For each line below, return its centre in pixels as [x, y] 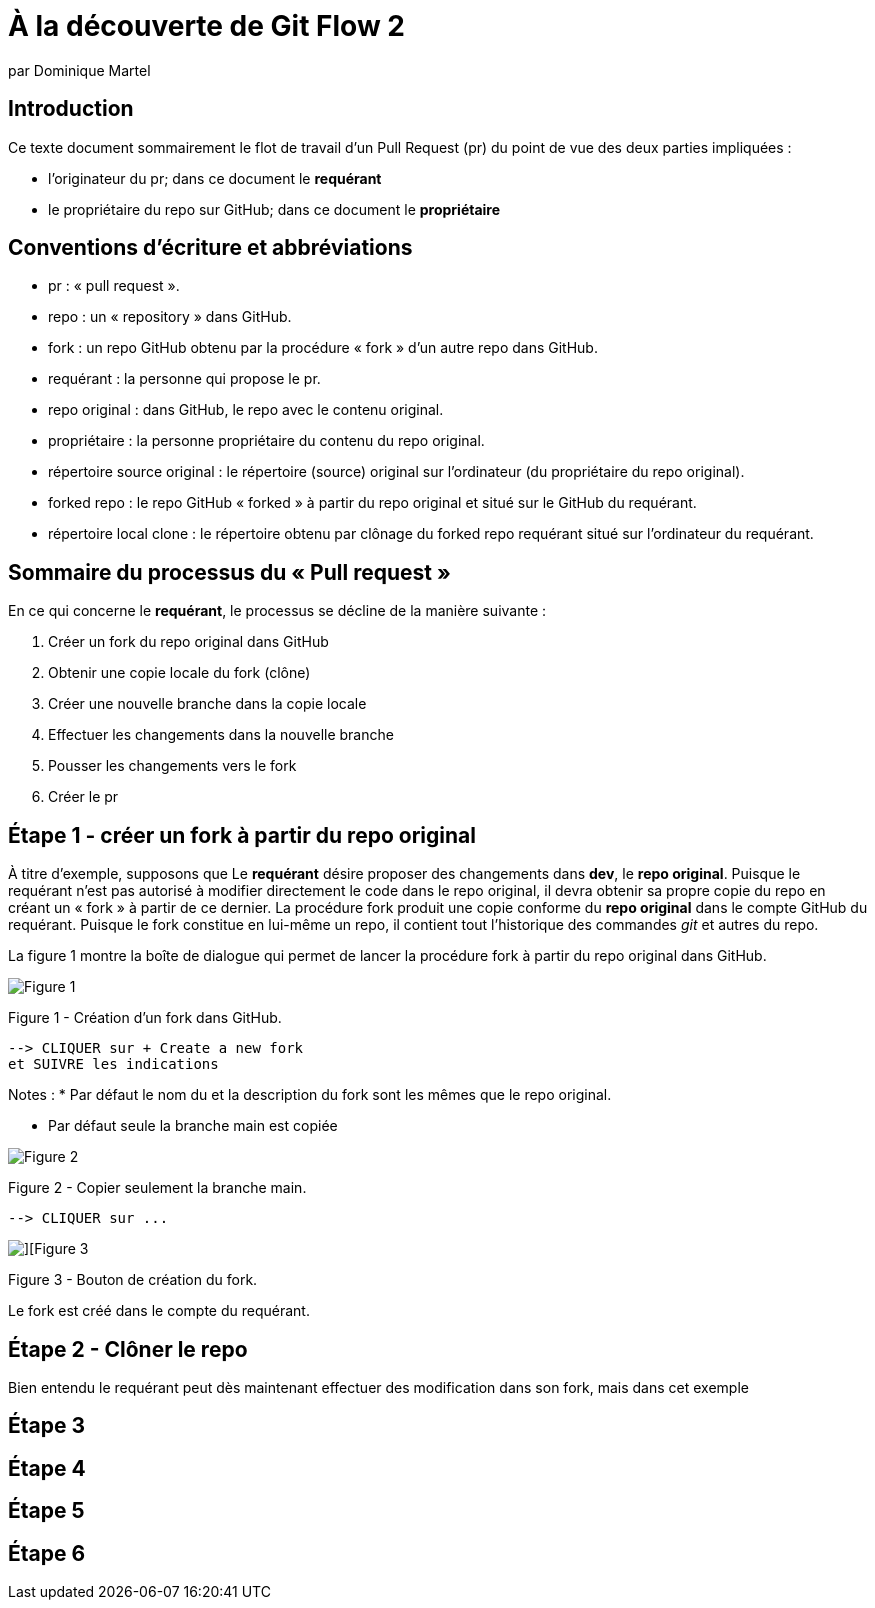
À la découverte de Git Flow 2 [206, 26]
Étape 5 [46, 1511]
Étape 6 [47, 1553]
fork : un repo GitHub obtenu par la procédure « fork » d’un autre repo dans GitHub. [323, 348]
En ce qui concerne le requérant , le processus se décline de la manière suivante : [277, 611]
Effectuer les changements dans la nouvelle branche [221, 735]
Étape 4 [47, 1468]
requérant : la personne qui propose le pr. [184, 379]
